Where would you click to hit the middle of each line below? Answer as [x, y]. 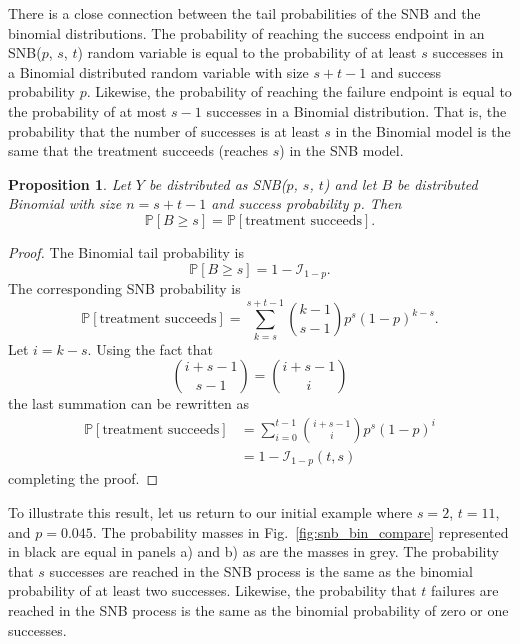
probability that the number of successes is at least [164, 130]
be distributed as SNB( [217, 183]
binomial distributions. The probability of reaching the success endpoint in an [246, 32]
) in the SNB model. [341, 150]
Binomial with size [65, 203]
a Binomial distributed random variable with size [158, 71]
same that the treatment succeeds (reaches [138, 150]
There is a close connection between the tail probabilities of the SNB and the [244, 13]
